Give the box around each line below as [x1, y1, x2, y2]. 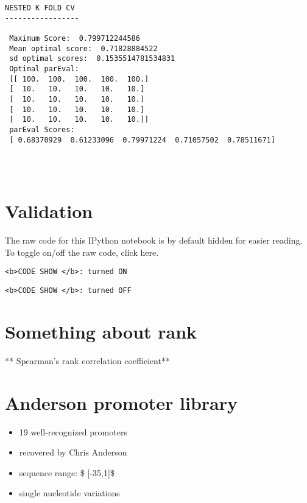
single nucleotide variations [19, 487, 120, 499]
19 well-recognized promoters [19, 425, 127, 438]
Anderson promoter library [5, 390, 238, 415]
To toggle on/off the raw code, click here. [5, 245, 159, 258]
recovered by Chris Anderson [19, 446, 127, 459]
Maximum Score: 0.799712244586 [9, 33, 140, 43]
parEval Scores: [9, 125, 75, 134]
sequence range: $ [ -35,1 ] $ [19, 466, 115, 479]
